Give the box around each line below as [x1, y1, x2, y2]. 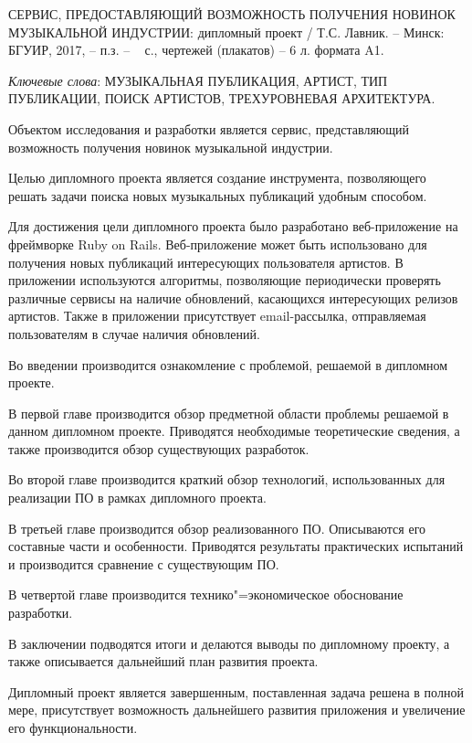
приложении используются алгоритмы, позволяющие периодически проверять [8, 271, 441, 290]
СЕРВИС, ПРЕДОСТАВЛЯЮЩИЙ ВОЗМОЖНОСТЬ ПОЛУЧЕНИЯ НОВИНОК [8, 5, 456, 23]
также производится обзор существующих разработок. [8, 439, 309, 458]
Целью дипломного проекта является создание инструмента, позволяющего [8, 168, 426, 187]
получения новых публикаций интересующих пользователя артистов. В [8, 252, 404, 271]
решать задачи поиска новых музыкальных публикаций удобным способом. [8, 186, 427, 205]
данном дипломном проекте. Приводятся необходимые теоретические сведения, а [8, 421, 460, 440]
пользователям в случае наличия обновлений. [8, 324, 260, 343]
